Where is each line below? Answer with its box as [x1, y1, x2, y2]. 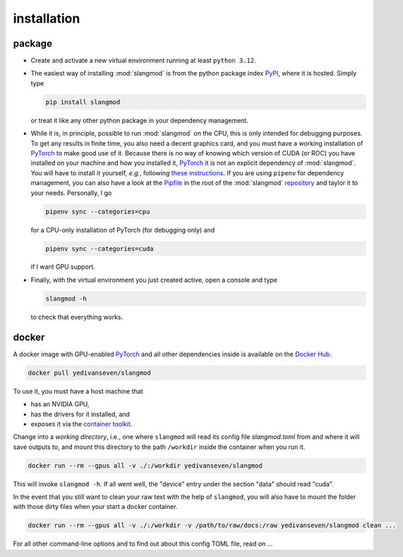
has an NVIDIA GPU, [30, 400, 90, 409]
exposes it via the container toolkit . [30, 419, 133, 428]
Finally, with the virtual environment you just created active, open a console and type [30, 276, 278, 284]
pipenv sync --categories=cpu [45, 207, 150, 216]
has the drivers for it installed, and [30, 410, 131, 418]
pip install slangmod [45, 98, 121, 106]
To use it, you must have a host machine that [13, 387, 144, 395]
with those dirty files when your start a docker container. [13, 503, 178, 511]
